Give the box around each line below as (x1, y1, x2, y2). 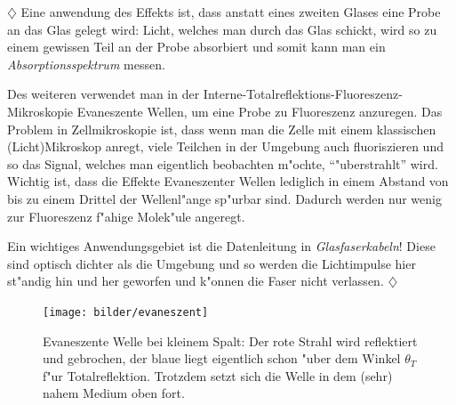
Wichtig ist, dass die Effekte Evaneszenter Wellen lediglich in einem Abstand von (7, 172, 449, 190)
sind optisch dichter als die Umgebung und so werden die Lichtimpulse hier (7, 254, 416, 272)
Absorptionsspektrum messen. (7, 54, 165, 73)
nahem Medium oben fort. (43, 384, 185, 402)
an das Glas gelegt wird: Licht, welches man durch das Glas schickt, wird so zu (7, 20, 437, 38)
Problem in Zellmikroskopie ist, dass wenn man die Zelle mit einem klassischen (7, 119, 436, 138)
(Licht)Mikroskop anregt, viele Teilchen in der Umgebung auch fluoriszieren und (7, 137, 444, 156)
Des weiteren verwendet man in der (7, 85, 200, 103)
